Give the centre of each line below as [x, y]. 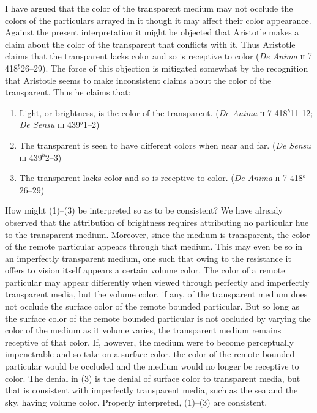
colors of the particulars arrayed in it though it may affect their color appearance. [158, 20]
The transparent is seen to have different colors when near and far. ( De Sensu [165, 145]
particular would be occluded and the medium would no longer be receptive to [152, 366]
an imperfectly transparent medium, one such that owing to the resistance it [148, 258]
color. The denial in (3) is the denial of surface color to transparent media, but [153, 378]
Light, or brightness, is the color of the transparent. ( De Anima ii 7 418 [153, 112]
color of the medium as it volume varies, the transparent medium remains [143, 330]
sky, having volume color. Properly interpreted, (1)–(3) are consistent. [136, 402]
